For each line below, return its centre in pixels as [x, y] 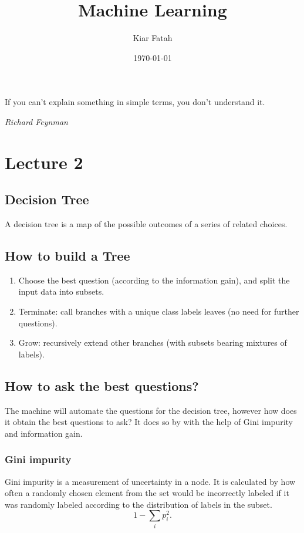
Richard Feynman [36, 121]
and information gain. [44, 433]
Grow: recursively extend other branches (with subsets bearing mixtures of [153, 343]
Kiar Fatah [153, 38]
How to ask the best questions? [102, 385]
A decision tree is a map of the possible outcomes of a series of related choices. [146, 224]
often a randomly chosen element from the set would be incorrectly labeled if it [147, 493]
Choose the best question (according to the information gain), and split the [154, 280]
